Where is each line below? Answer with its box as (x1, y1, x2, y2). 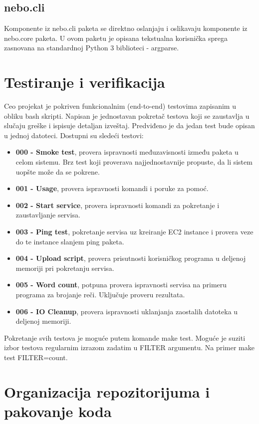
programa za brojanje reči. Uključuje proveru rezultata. (15, 289, 185, 300)
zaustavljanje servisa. (15, 210, 80, 220)
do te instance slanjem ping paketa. (15, 236, 124, 246)
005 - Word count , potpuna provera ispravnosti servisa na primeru (15, 279, 227, 290)
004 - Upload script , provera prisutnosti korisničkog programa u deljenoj (15, 253, 246, 263)
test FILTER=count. (4, 352, 68, 362)
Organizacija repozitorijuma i (4, 381, 210, 402)
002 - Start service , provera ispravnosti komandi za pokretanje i (15, 200, 220, 210)
